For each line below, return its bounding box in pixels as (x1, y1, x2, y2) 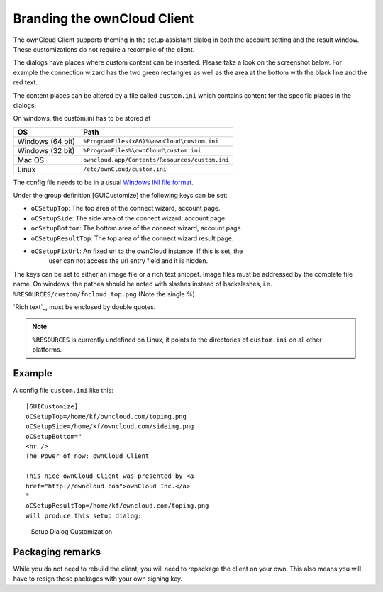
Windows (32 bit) (17, 145, 75, 155)
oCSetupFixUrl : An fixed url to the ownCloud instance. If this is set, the (30, 247, 243, 255)
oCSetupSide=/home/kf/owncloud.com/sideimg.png (26, 423, 194, 430)
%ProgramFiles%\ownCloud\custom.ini (82, 147, 201, 155)
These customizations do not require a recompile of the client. (13, 45, 195, 53)
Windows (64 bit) (17, 136, 76, 146)
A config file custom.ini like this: (13, 386, 113, 395)
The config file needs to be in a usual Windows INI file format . (13, 178, 194, 186)
